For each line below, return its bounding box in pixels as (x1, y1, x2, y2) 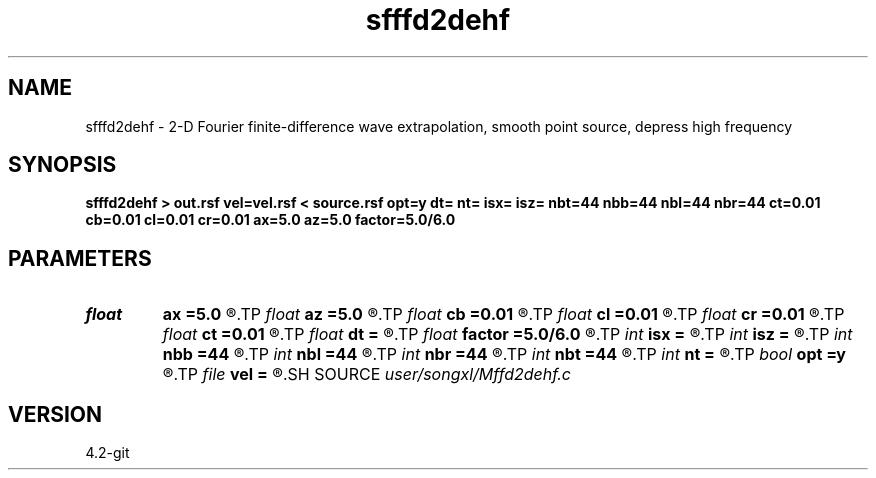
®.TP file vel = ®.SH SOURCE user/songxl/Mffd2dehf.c (162, 364, 571, 385)
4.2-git (85, 444, 130, 462)
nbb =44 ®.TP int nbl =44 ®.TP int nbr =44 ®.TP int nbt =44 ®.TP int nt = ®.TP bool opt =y (162, 344, 846, 365)
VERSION (8, 401, 103, 427)
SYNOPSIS (8, 152, 117, 178)
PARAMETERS (8, 245, 152, 271)
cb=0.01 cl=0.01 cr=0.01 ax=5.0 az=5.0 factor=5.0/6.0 (85, 211, 456, 229)
